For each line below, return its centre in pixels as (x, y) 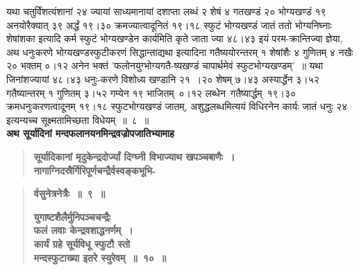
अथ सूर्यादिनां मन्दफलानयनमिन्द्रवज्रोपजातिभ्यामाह (90, 133)
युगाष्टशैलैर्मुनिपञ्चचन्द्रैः (72, 216)
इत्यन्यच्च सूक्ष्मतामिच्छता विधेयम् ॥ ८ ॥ (78, 119)
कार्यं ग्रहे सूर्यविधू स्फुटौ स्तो (82, 243)
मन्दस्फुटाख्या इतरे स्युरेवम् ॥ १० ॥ (100, 257)
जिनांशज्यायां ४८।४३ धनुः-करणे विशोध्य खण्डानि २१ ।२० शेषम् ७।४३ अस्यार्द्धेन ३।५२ (163, 79)
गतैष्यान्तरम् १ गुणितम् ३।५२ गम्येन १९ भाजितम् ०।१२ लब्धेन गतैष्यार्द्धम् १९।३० (151, 92)
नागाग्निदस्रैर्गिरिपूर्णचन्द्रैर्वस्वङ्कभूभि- (95, 170)
